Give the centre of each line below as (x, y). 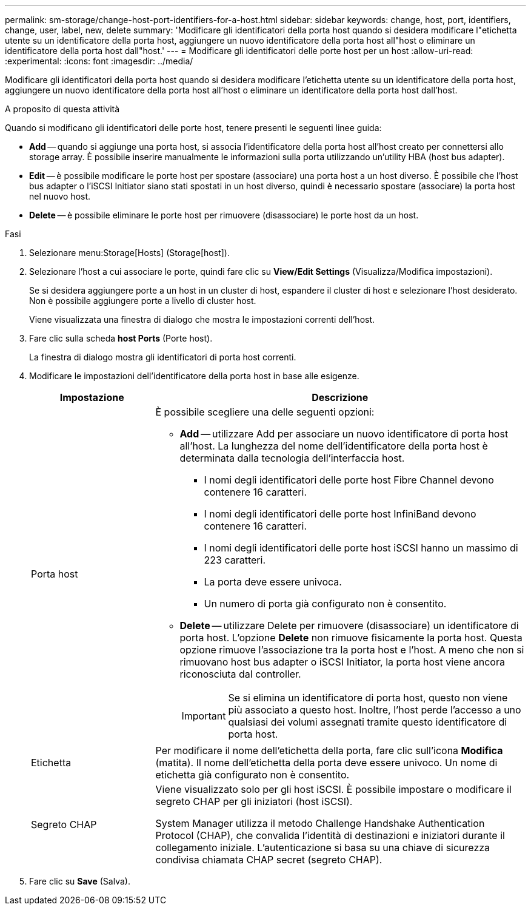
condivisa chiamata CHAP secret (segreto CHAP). (269, 860)
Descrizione (340, 397)
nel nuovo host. (60, 196)
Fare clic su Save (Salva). (80, 881)
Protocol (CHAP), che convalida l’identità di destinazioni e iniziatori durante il (330, 835)
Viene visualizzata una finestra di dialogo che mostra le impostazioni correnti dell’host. (202, 319)
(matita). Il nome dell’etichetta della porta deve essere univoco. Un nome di (326, 763)
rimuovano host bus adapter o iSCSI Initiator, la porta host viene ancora (342, 662)
